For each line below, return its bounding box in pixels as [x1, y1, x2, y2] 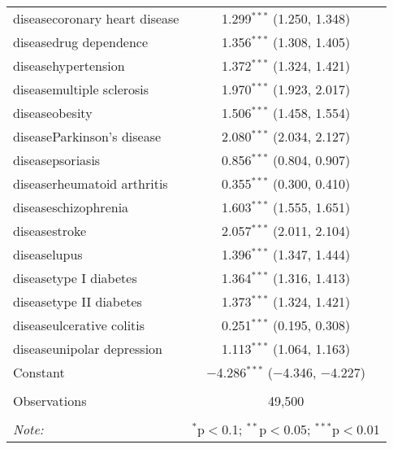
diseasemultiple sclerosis [13, 80, 149, 98]
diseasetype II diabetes [13, 292, 142, 311]
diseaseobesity [13, 103, 93, 122]
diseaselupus [13, 245, 83, 264]
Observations [13, 391, 87, 410]
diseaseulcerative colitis [13, 316, 145, 334]
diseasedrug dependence [13, 33, 149, 51]
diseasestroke [13, 221, 87, 240]
